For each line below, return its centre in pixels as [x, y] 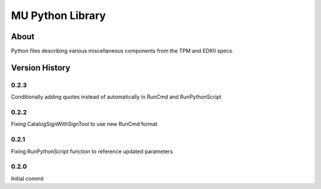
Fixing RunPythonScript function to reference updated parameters [92, 151]
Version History [41, 67]
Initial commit [27, 178]
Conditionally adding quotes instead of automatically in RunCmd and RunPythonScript [116, 97]
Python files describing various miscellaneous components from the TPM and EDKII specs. [122, 51]
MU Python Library [59, 15]
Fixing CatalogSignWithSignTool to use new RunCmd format [84, 124]
